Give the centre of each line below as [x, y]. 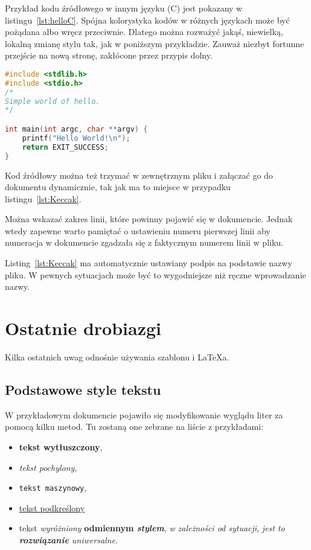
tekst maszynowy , [53, 488]
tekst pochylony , [48, 467]
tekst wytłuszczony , [61, 446]
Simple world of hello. [53, 101]
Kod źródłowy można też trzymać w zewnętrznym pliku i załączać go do [139, 175]
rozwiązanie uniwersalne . [68, 539]
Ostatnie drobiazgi [83, 328]
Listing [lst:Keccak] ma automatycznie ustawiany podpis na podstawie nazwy [149, 263]
